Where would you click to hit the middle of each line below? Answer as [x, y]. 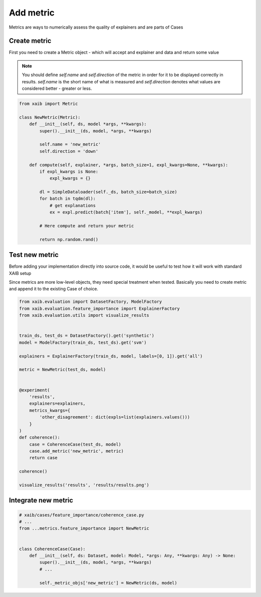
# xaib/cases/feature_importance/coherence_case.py [82, 515]
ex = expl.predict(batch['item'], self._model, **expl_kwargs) [126, 212]
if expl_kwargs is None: [69, 171]
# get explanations [73, 205]
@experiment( [35, 390]
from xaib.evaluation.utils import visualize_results [84, 315]
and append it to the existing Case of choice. [54, 289]
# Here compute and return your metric [87, 226]
